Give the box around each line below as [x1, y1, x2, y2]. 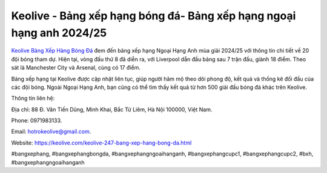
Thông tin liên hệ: [11, 94, 55, 102]
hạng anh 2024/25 [11, 26, 107, 39]
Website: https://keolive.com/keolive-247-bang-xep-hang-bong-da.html [11, 139, 192, 146]
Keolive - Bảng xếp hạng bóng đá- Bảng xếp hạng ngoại [11, 9, 296, 22]
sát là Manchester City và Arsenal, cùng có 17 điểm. [11, 64, 141, 71]
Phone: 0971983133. [11, 117, 62, 124]
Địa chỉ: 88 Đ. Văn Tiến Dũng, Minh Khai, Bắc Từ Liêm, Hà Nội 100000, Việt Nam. [11, 106, 213, 113]
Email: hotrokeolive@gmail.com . [11, 128, 91, 135]
